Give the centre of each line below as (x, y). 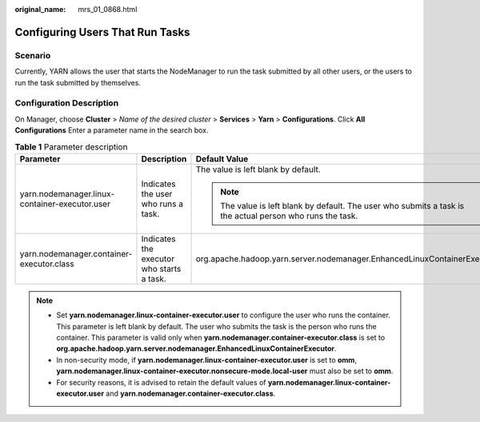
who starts (161, 269)
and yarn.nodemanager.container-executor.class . (190, 393)
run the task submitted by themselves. (78, 82)
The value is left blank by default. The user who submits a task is (342, 205)
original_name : (40, 9)
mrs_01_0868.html (108, 9)
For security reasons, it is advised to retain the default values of (162, 382)
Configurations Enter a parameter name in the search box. (112, 130)
